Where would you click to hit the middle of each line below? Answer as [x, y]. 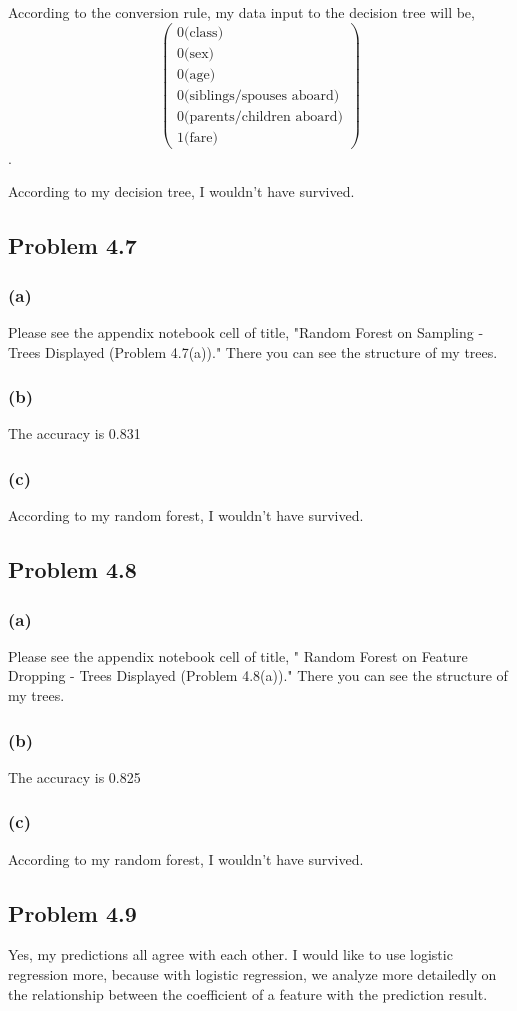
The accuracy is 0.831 [74, 433]
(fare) [201, 137]
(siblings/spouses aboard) [262, 95]
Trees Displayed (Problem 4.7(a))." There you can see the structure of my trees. [253, 351]
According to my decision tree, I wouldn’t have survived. [181, 191]
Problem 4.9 [72, 912]
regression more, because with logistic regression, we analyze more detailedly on [252, 974]
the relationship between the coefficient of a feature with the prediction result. [248, 993]
